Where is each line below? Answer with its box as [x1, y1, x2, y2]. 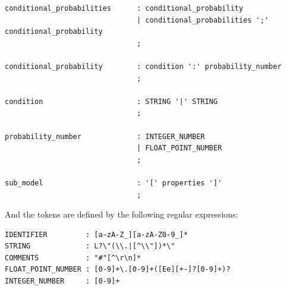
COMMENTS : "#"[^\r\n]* [5, 253, 142, 262]
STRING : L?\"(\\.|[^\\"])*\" [5, 242, 175, 251]
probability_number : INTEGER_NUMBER [5, 132, 205, 141]
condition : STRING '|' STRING [5, 97, 218, 106]
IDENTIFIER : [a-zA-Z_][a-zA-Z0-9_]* [5, 230, 188, 239]
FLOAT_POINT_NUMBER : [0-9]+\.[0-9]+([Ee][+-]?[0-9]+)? [5, 265, 231, 274]
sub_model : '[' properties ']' [5, 178, 222, 187]
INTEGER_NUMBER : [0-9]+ [5, 277, 120, 286]
